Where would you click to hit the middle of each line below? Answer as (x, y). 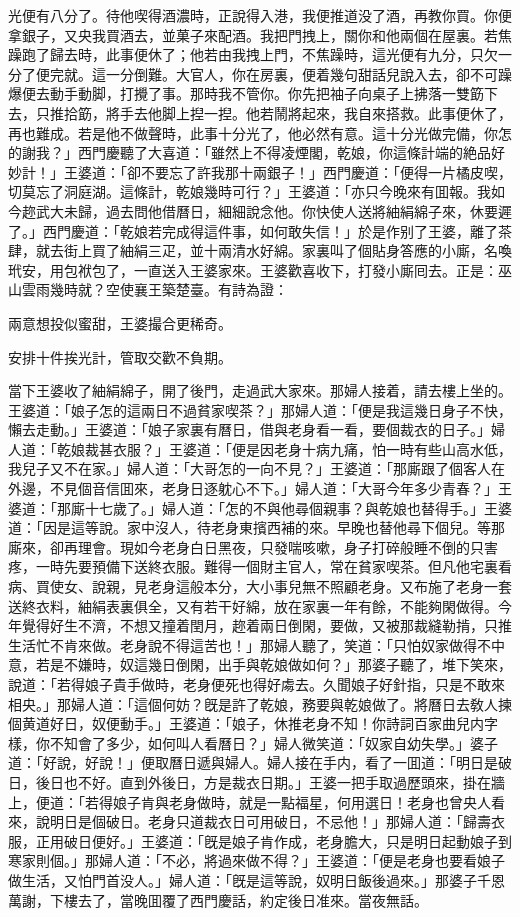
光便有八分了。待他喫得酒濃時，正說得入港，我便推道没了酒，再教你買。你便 (260, 15)
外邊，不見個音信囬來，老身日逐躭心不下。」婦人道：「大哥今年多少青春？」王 (260, 488)
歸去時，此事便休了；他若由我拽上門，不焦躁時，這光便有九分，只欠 (273, 54)
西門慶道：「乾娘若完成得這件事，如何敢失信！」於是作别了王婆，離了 (270, 230)
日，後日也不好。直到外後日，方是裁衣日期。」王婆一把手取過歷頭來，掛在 (249, 781)
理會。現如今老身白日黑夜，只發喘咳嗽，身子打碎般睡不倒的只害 (287, 546)
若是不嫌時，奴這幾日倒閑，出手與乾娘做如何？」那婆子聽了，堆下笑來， (273, 664)
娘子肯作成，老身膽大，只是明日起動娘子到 (371, 840)
